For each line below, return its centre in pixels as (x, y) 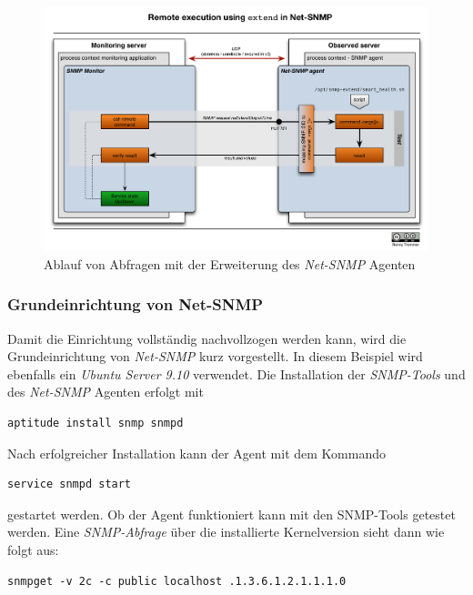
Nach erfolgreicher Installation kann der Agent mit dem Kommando (196, 453)
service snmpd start (70, 484)
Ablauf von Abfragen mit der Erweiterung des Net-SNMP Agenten (230, 263)
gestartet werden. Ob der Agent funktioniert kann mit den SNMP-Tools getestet (231, 514)
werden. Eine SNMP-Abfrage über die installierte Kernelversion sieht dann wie (226, 532)
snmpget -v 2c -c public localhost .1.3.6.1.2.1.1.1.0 (177, 581)
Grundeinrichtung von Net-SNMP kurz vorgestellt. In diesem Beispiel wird (215, 356)
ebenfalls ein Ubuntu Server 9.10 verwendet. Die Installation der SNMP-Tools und (236, 373)
